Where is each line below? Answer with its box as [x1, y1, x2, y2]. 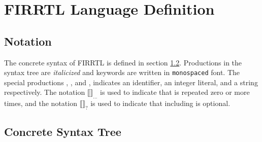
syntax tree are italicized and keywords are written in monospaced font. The [4, 67, 240, 78]
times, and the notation [4, 98, 77, 109]
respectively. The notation [4, 87, 85, 97]
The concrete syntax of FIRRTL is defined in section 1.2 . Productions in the [4, 57, 242, 67]
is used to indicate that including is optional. [90, 98, 231, 109]
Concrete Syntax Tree [4, 124, 121, 139]
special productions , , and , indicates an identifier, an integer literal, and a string [4, 77, 258, 87]
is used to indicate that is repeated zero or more [100, 87, 250, 97]
